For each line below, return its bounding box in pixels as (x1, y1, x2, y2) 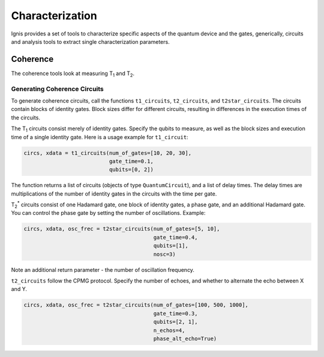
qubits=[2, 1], (153, 319, 198, 325)
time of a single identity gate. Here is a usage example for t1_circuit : (11, 133, 188, 140)
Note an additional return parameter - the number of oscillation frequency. (11, 266, 195, 273)
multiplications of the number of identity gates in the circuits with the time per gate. (11, 190, 217, 197)
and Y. (11, 286, 27, 293)
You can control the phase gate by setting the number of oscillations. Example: (11, 209, 206, 217)
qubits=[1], (153, 242, 188, 249)
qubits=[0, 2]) (109, 166, 154, 173)
